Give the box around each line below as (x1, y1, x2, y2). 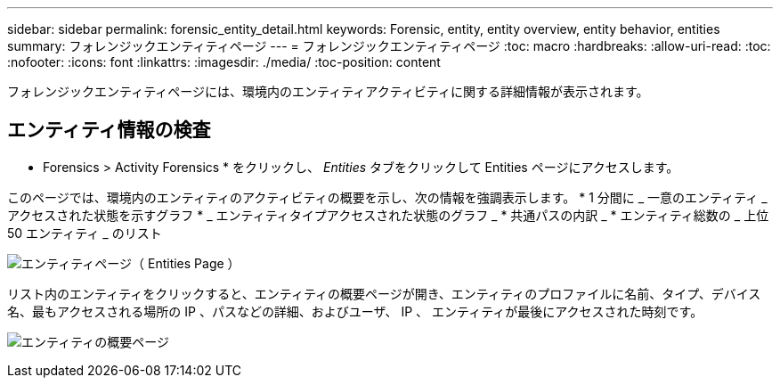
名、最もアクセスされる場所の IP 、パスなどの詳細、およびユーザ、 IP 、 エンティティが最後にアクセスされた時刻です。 (7, 303, 703, 319)
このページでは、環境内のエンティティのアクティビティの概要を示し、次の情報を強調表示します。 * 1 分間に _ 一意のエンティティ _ (7, 189, 768, 205)
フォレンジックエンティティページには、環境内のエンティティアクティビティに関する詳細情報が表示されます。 (7, 84, 649, 99)
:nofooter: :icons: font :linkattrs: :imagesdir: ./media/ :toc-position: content (7, 54, 441, 70)
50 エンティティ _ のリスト (7, 225, 162, 241)
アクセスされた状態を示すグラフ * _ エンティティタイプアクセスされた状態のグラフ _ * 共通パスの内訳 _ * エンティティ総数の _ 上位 (7, 207, 769, 223)
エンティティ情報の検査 (7, 119, 211, 142)
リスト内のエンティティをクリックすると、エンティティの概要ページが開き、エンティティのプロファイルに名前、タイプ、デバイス (7, 285, 761, 301)
